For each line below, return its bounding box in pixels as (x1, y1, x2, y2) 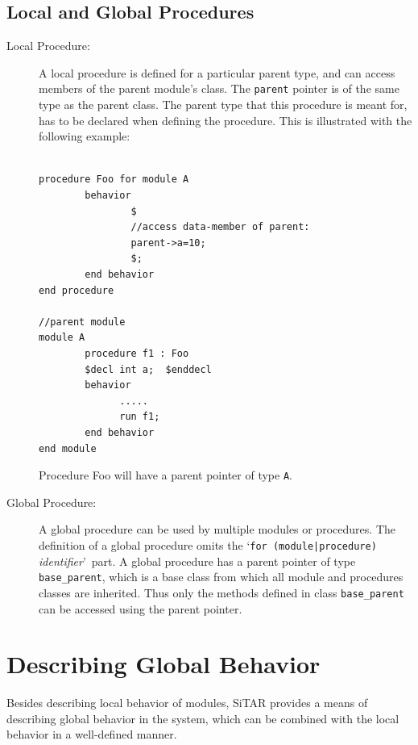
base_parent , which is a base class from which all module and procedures (39, 568, 404, 585)
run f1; (119, 411, 160, 423)
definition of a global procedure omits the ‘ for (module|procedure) (39, 536, 377, 553)
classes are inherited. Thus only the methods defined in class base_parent (39, 584, 404, 601)
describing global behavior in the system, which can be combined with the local (6, 709, 399, 726)
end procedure (39, 284, 114, 296)
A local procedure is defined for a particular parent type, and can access (39, 64, 395, 81)
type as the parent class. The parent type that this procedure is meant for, (39, 96, 408, 113)
